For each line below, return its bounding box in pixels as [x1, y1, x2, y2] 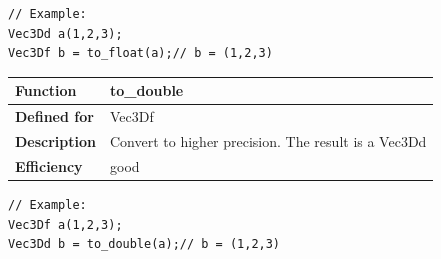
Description [15, 130, 97, 151]
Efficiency [15, 155, 83, 176]
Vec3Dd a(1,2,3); [8, 26, 123, 41]
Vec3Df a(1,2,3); [8, 217, 123, 232]
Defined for [15, 106, 94, 127]
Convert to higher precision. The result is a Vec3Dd [110, 130, 427, 151]
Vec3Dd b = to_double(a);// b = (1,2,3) [8, 237, 281, 252]
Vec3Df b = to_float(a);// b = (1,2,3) [8, 46, 273, 61]
